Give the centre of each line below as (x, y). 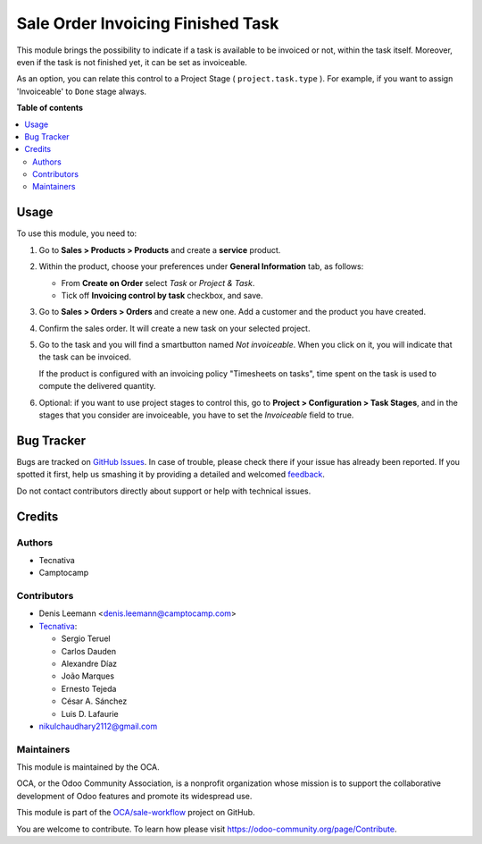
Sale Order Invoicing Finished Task (148, 23)
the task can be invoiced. (85, 357)
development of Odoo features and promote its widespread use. (134, 796)
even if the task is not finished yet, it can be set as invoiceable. (132, 62)
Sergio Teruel (86, 638)
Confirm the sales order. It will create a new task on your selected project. (175, 328)
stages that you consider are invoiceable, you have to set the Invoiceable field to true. (196, 415)
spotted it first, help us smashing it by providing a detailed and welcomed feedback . (171, 475)
